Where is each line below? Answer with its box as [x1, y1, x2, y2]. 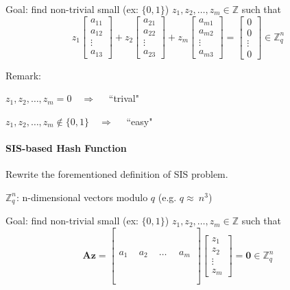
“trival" [108, 91, 139, 105]
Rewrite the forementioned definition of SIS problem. [5, 167, 228, 181]
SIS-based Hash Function [5, 141, 127, 155]
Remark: [5, 68, 41, 82]
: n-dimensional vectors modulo [16, 189, 148, 204]
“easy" [126, 114, 153, 128]
